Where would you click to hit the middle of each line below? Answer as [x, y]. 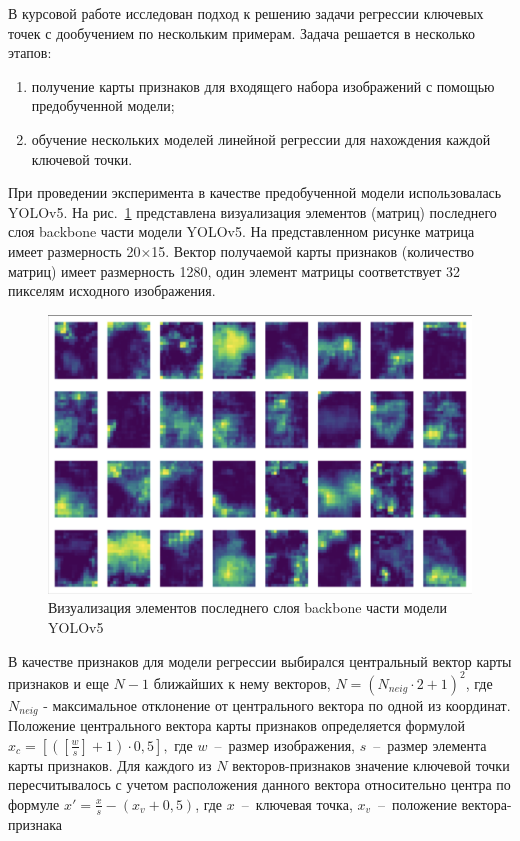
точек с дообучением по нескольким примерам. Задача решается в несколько [241, 32]
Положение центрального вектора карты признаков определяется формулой [237, 725]
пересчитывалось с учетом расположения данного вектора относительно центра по [259, 784]
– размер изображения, [284, 744]
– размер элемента [430, 744]
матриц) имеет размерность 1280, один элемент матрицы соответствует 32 [234, 270]
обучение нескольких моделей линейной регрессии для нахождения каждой [261, 138]
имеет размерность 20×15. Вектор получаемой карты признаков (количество [241, 250]
